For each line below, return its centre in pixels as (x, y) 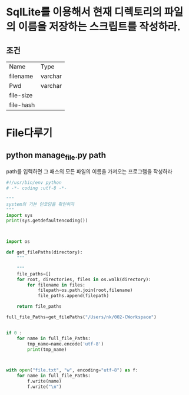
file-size (21, 95)
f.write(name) (44, 381)
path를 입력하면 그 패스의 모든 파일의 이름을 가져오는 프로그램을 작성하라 (89, 172)
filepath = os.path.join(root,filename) (85, 290)
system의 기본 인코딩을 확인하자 (40, 204)
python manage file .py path (56, 156)
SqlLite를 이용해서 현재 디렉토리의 (84, 12)
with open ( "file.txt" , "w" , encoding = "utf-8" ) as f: (72, 370)
